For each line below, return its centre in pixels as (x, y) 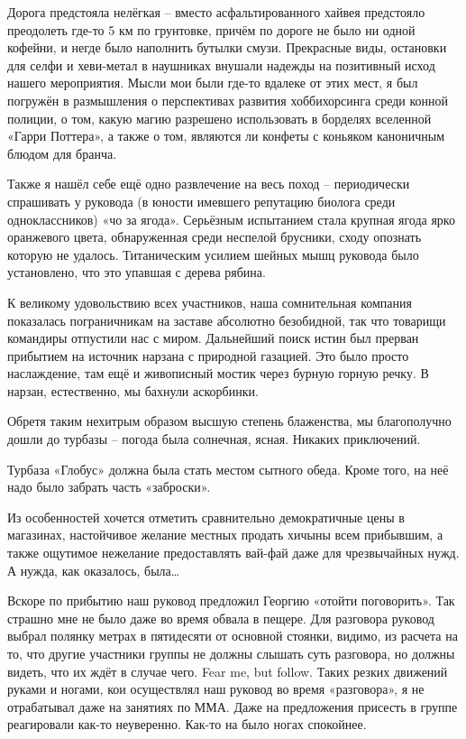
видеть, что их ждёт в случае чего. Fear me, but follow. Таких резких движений (228, 671)
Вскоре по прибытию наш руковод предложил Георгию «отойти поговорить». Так (231, 600)
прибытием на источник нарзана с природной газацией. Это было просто (208, 355)
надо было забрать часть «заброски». (109, 487)
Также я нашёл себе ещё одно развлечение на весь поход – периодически (209, 184)
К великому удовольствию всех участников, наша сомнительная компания (210, 302)
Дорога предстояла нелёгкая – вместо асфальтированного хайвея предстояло (216, 12)
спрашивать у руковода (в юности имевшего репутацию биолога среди (201, 201)
